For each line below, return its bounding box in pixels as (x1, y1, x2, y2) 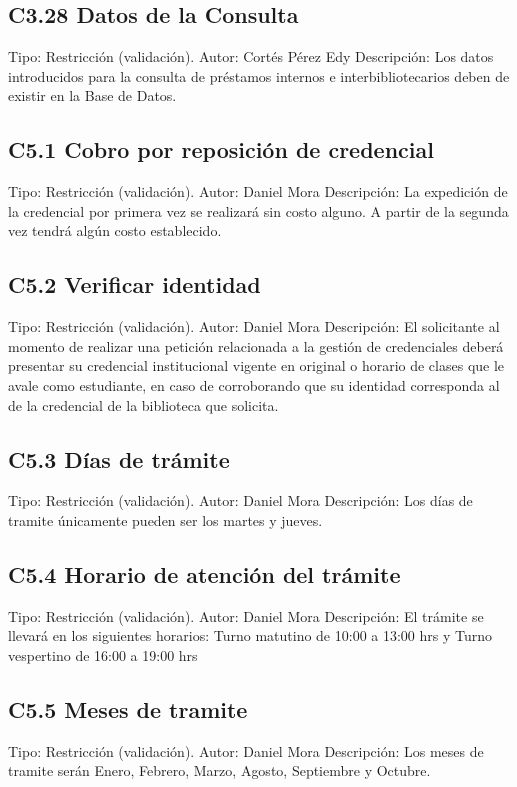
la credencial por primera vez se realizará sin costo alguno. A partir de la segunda (8, 200, 509, 221)
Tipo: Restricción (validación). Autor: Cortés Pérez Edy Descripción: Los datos (8, 46, 494, 67)
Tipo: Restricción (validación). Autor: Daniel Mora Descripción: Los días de (8, 490, 473, 511)
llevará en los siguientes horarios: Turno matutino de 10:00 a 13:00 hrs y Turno (8, 625, 493, 646)
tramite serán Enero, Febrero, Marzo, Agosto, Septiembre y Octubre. (8, 760, 431, 781)
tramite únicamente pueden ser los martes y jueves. (8, 509, 323, 530)
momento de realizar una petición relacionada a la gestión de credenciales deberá (8, 335, 504, 356)
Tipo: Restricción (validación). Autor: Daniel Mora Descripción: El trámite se (8, 605, 484, 626)
